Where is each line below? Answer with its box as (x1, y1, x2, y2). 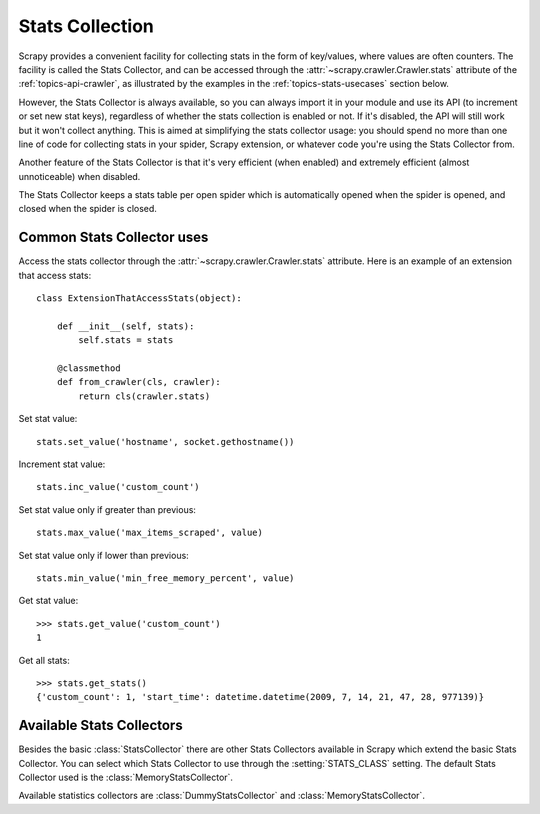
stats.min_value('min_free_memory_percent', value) (36, 573, 295, 584)
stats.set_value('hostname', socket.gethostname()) (36, 436, 295, 447)
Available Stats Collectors (18, 717, 184, 734)
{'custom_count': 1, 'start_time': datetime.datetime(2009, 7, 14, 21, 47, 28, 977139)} (36, 691, 485, 703)
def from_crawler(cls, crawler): (56, 376, 222, 388)
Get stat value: (18, 595, 79, 607)
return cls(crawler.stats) (78, 390, 211, 402)
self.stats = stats (78, 335, 174, 346)
